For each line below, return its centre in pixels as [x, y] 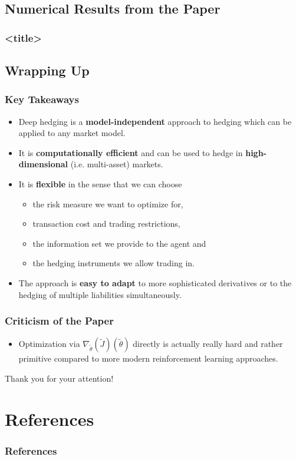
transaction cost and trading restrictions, [106, 224]
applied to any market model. [72, 133]
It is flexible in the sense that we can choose [100, 184]
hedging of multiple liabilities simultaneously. [100, 294]
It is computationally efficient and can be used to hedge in [131, 152]
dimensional [43, 164]
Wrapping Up [47, 70]
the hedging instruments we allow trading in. [114, 263]
